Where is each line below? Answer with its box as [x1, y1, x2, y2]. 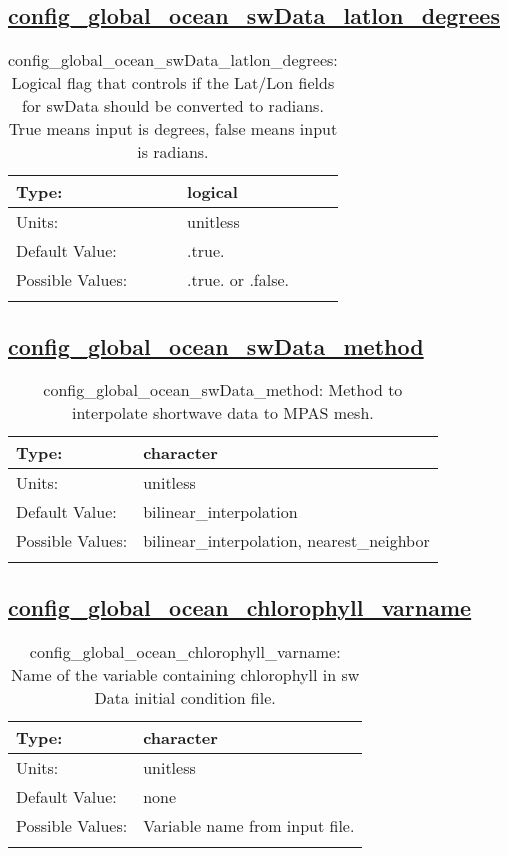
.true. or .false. [187, 268, 290, 292]
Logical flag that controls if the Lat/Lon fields [11, 71, 335, 95]
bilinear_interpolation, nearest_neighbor [143, 529, 430, 553]
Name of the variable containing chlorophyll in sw [11, 662, 360, 686]
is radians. [137, 140, 209, 164]
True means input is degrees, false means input [8, 117, 338, 141]
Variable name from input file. [143, 813, 355, 837]
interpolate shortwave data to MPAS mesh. [71, 401, 374, 425]
